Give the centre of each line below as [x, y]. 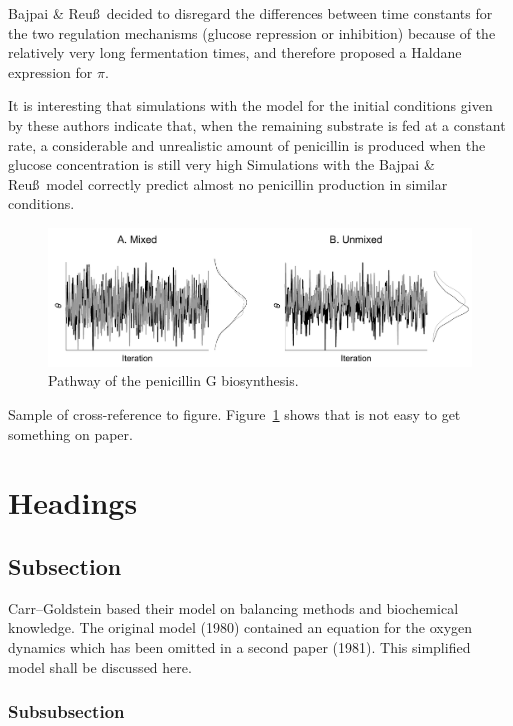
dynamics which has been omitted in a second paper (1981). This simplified [239, 646]
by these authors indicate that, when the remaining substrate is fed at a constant [257, 124]
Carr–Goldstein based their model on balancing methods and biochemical [233, 607]
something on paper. [70, 433]
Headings [73, 502]
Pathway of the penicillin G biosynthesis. [173, 380]
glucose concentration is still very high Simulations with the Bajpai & [221, 164]
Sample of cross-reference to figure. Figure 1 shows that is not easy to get [234, 413]
